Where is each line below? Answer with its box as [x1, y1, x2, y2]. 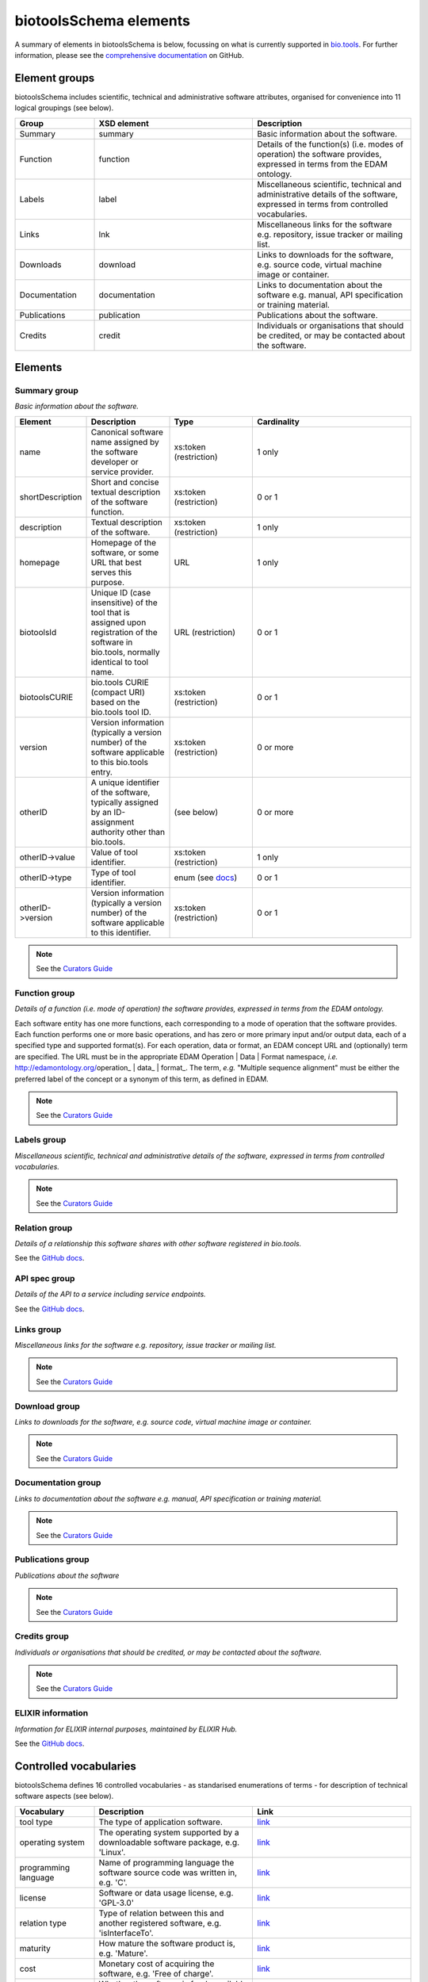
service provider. [90, 466, 155, 477]
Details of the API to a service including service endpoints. [14, 1289, 206, 1299]
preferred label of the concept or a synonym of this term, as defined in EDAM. [14, 1074, 269, 1084]
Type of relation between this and [98, 1907, 224, 1919]
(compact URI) [90, 687, 146, 698]
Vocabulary [19, 1806, 65, 1817]
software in [90, 637, 133, 648]
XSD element [98, 117, 150, 128]
